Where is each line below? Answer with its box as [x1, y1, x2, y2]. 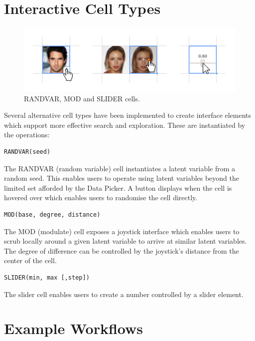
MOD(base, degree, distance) [4, 211, 101, 218]
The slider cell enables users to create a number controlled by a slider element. [4, 289, 244, 299]
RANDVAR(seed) [4, 148, 51, 156]
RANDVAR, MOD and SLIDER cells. [24, 93, 140, 103]
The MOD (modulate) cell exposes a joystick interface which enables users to [4, 226, 240, 236]
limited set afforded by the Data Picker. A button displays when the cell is [4, 182, 232, 193]
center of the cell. [4, 255, 57, 266]
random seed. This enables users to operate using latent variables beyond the [4, 173, 240, 183]
